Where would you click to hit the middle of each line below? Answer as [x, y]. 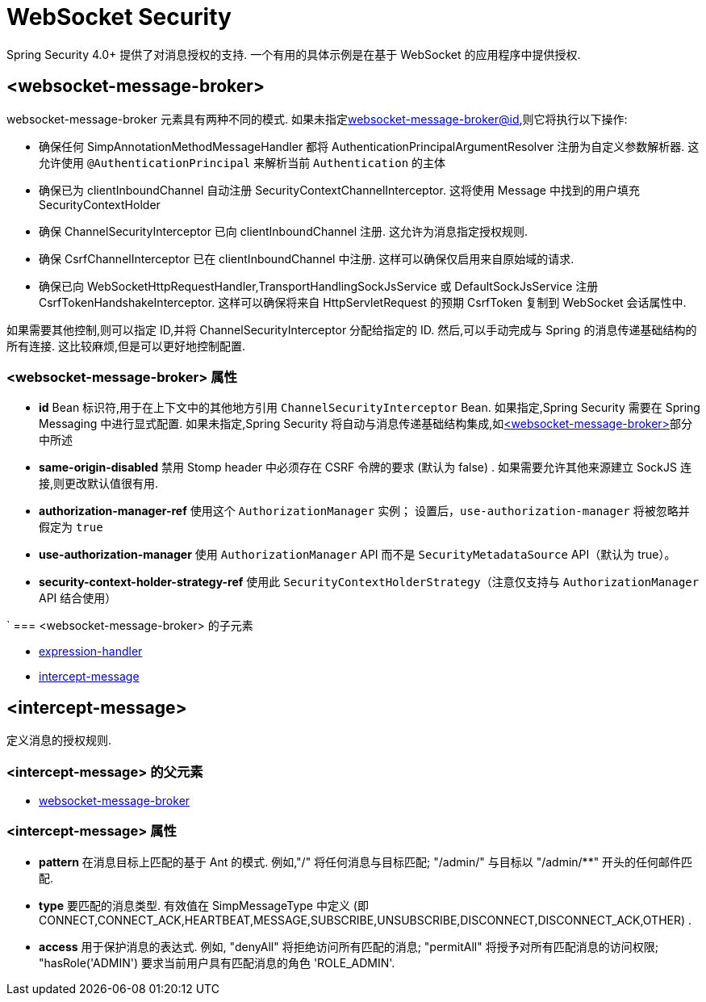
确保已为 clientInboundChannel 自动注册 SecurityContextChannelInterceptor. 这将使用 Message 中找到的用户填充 [339, 190]
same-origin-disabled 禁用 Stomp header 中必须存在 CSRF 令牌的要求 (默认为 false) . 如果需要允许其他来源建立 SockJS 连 [365, 467]
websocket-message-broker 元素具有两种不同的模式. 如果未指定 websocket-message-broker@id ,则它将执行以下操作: [317, 119]
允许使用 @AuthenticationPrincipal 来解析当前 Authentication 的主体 [242, 162]
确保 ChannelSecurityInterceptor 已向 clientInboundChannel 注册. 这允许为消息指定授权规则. [284, 231]
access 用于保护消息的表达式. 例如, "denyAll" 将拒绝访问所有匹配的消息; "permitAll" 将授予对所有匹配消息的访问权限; [349, 946]
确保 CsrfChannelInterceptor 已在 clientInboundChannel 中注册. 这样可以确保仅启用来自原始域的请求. [307, 258]
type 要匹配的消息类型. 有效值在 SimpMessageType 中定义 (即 [204, 905]
